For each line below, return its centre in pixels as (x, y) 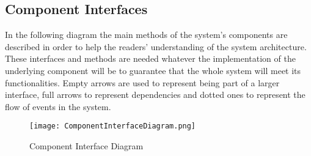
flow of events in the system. (58, 106)
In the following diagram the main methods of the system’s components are (146, 35)
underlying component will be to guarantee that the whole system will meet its (153, 70)
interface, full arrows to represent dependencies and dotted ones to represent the (155, 95)
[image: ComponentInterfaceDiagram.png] (113, 126)
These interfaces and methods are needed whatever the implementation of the (150, 58)
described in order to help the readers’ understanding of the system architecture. (156, 46)
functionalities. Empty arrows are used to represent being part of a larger (142, 82)
